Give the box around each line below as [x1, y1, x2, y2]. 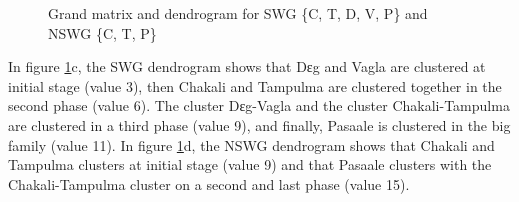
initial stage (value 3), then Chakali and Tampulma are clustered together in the [8, 75, 502, 96]
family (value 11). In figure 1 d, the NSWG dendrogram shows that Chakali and [8, 134, 495, 155]
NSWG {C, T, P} [48, 22, 157, 43]
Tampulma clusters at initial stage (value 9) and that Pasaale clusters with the [8, 154, 492, 175]
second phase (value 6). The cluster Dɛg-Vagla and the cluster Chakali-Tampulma [8, 95, 510, 116]
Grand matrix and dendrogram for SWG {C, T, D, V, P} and [48, 3, 428, 23]
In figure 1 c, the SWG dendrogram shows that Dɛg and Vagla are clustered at [8, 56, 486, 77]
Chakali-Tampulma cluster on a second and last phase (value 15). [8, 173, 410, 194]
